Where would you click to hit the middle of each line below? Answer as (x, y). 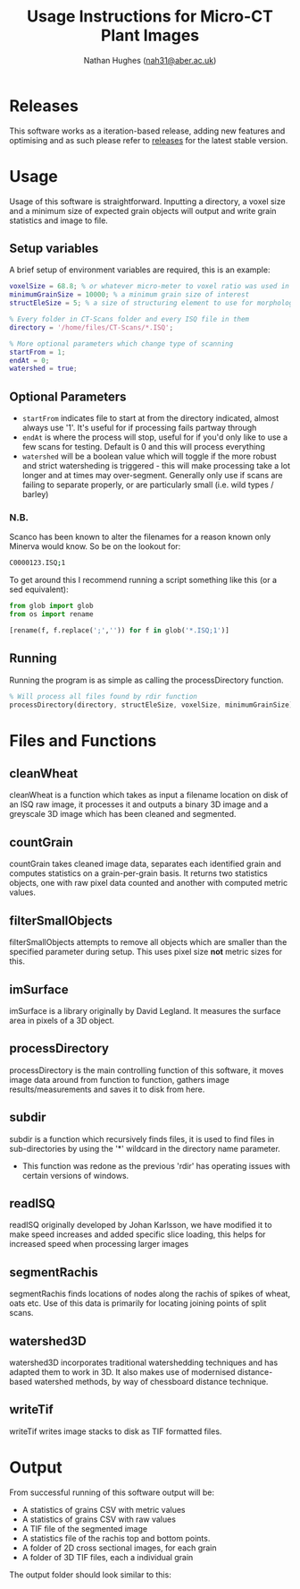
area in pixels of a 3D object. (62, 1020)
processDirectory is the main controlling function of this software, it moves (146, 1070)
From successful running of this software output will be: (112, 1492)
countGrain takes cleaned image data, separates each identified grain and (145, 864)
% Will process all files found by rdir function (104, 696)
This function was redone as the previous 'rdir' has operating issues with (156, 1165)
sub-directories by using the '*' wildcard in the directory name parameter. (145, 1148)
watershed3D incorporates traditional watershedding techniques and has (144, 1362)
